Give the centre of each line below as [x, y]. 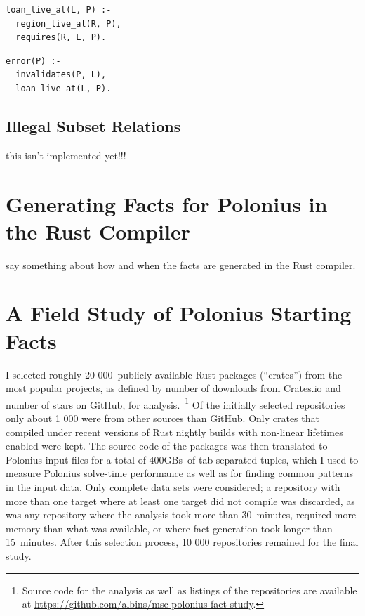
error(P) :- [33, 61]
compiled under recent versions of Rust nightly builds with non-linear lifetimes [174, 432]
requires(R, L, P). [61, 38]
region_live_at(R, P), [68, 24]
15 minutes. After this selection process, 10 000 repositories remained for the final [182, 542]
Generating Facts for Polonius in [167, 203]
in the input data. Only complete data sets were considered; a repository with [173, 486]
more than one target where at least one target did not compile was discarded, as [180, 500]
